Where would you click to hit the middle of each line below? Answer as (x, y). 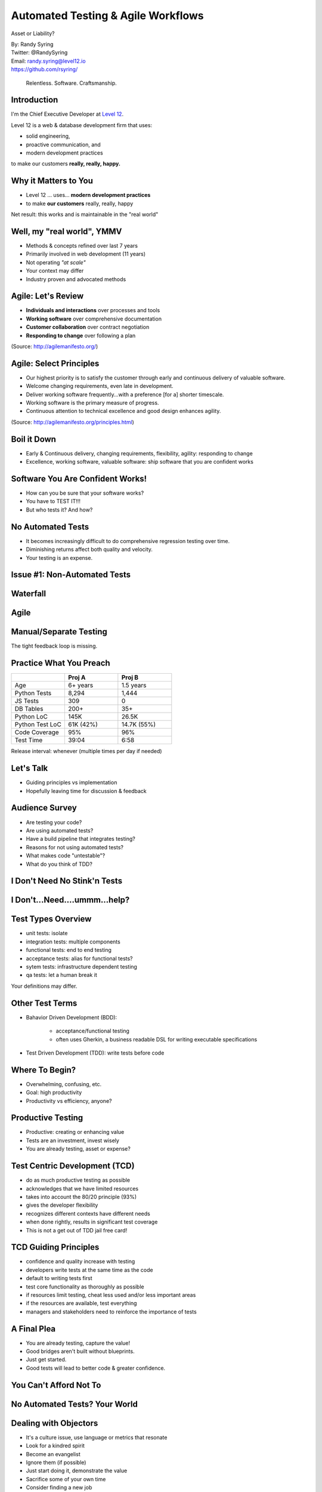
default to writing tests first (59, 1278)
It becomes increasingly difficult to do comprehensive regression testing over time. (128, 541)
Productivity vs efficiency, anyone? (69, 1100)
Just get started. (46, 1360)
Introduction (35, 100)
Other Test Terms (44, 1003)
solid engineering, (48, 136)
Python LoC (31, 717)
